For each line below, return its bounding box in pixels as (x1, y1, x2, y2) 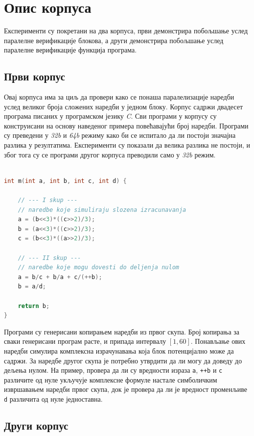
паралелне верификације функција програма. (4, 45, 137, 55)
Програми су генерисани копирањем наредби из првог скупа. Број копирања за (4, 326, 240, 336)
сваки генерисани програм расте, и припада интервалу (4, 336, 166, 346)
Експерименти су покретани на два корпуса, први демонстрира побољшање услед (4, 26, 248, 36)
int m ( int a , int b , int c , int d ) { (4, 177, 127, 184)
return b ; (18, 302, 50, 309)
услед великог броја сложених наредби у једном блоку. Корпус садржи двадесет (4, 101, 243, 111)
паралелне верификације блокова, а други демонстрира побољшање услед (4, 35, 224, 45)
